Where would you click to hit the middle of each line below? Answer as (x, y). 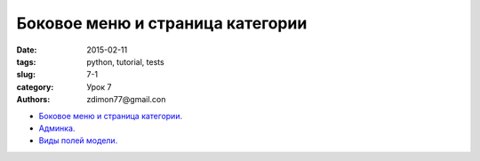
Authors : (33, 100)
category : (35, 87)
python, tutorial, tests (125, 61)
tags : (26, 61)
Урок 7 (99, 87)
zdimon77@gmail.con (126, 100)
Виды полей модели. (78, 141)
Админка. (57, 128)
